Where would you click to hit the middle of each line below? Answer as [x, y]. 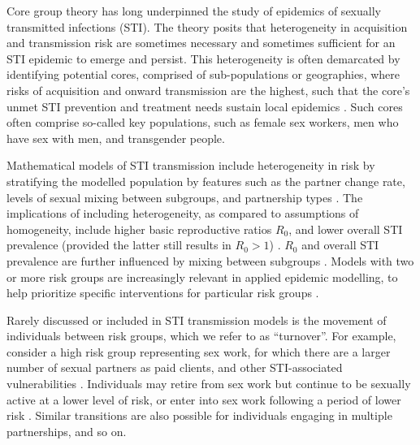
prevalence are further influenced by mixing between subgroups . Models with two [210, 260]
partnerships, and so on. [67, 431]
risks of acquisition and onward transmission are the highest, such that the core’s [208, 90]
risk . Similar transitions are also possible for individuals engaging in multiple [199, 415]
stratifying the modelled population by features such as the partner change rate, [206, 181]
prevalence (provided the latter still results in [119, 245]
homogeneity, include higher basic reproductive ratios [139, 229]
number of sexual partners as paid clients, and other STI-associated [175, 367]
